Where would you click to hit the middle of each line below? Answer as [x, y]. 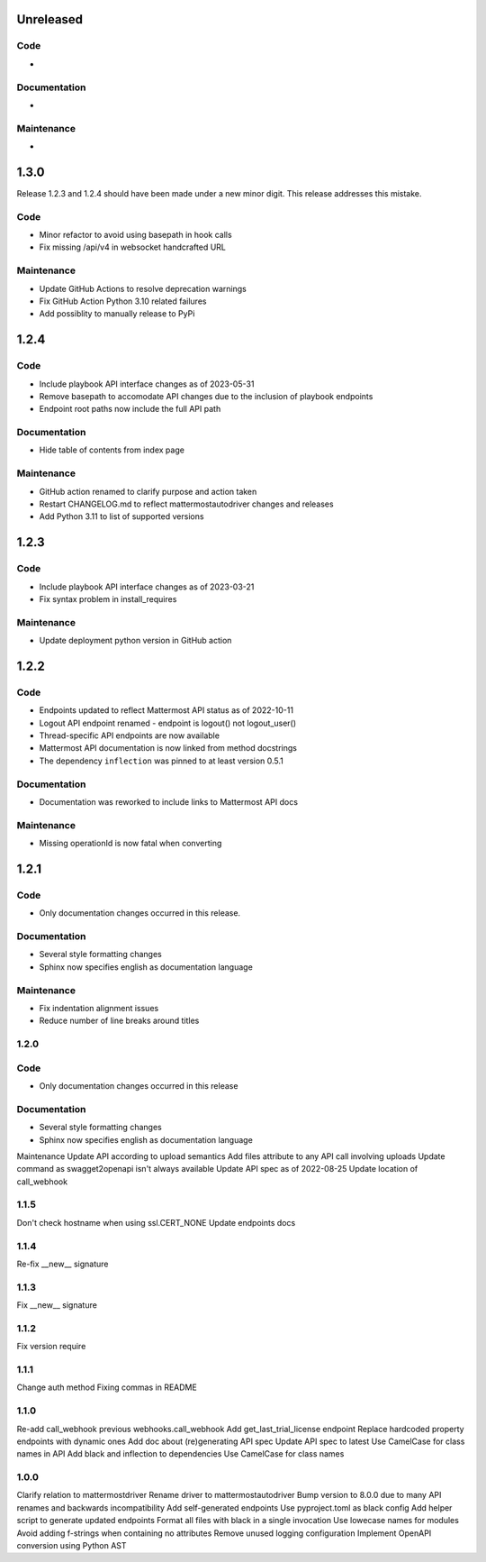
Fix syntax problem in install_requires [108, 598]
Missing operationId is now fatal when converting [130, 844]
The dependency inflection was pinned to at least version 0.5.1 [161, 761]
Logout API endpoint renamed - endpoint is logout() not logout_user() [168, 723]
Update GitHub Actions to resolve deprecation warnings [143, 288]
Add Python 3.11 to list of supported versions [121, 516]
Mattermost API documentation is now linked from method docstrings [168, 748]
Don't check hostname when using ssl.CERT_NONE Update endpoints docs [156, 1222]
